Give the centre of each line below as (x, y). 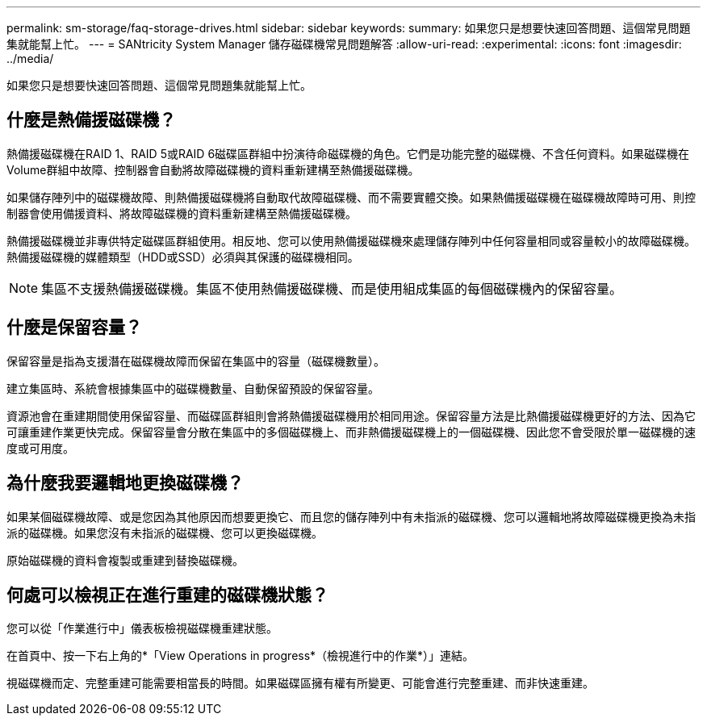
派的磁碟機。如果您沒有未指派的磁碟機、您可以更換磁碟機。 (165, 532)
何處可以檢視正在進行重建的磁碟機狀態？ (167, 595)
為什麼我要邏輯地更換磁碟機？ (125, 483)
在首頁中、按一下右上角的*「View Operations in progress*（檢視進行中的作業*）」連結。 (241, 656)
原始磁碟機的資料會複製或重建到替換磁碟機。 (125, 560)
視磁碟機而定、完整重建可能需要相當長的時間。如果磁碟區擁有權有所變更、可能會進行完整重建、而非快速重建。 (300, 683)
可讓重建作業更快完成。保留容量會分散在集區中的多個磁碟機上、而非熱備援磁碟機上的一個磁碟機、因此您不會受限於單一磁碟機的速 (351, 432)
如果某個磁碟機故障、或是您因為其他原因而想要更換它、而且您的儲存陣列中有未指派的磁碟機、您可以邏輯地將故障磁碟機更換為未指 (351, 516)
